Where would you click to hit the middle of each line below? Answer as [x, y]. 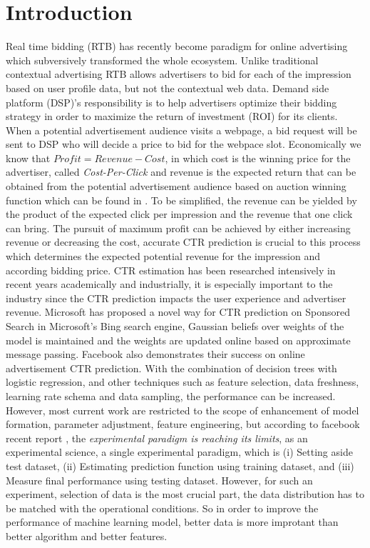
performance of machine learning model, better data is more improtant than [172, 522]
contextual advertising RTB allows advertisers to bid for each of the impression [179, 74]
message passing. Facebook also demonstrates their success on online [155, 354]
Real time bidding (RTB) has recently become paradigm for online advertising [177, 46]
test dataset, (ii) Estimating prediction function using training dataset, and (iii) [180, 465]
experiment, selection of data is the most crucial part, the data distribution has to [185, 494]
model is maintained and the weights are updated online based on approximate [178, 340]
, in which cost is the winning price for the [258, 158]
